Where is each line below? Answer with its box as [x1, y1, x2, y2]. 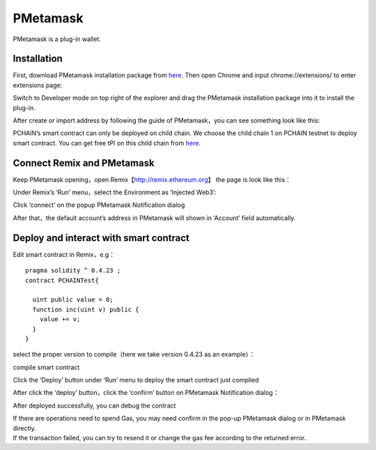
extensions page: [13, 81, 63, 89]
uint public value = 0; [32, 296, 114, 304]
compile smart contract [13, 363, 80, 371]
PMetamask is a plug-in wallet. [13, 35, 101, 43]
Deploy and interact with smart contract [13, 232, 190, 244]
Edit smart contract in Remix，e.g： [13, 250, 115, 258]
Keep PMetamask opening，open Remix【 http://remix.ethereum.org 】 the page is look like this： [13, 175, 292, 184]
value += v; [39, 316, 81, 323]
